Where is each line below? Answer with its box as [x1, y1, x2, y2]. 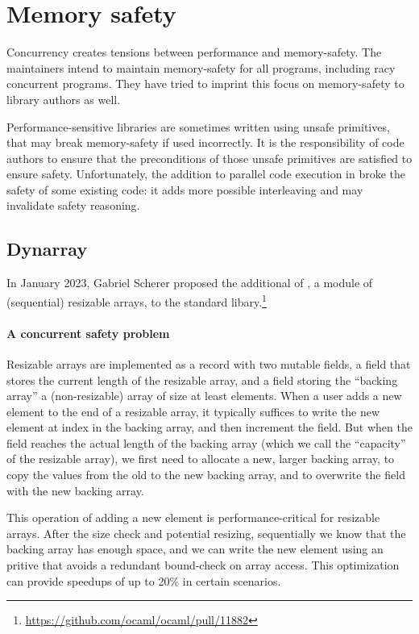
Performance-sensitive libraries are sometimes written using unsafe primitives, [6, 118, 390, 135]
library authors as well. [6, 90, 121, 107]
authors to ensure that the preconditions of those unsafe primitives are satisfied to [6, 149, 413, 166]
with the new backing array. [6, 482, 144, 498]
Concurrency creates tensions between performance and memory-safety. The [6, 44, 382, 60]
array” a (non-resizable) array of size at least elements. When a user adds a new [6, 387, 402, 404]
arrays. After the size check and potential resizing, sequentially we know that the [6, 524, 406, 541]
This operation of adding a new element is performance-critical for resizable [6, 509, 380, 526]
